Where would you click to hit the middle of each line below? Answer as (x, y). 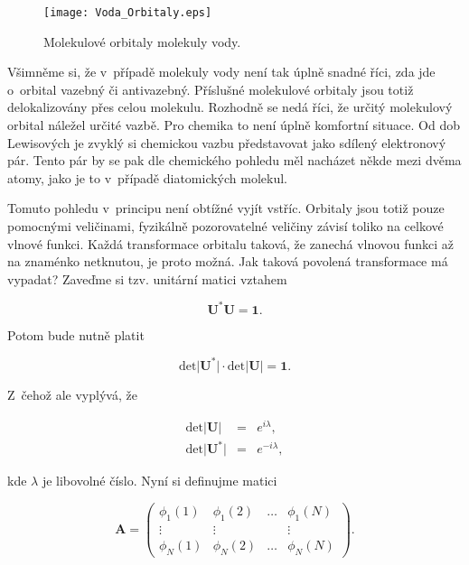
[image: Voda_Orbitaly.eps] (128, 13)
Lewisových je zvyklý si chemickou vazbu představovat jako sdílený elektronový (227, 142)
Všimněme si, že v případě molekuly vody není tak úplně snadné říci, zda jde (221, 72)
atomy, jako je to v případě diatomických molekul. (148, 177)
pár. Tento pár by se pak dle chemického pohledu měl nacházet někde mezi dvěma (234, 160)
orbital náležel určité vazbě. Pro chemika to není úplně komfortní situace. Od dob (234, 125)
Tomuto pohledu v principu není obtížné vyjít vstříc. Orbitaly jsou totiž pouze (226, 208)
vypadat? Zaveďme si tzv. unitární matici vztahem (147, 278)
